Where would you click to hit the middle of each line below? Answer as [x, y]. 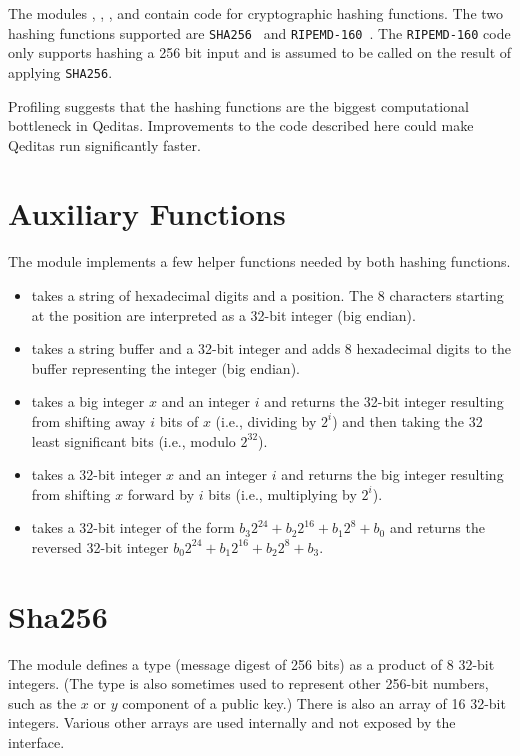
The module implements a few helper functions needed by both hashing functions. [259, 261]
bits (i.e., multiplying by [282, 493]
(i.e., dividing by [266, 420]
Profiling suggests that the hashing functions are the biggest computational [238, 105]
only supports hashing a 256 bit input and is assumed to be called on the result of [260, 52]
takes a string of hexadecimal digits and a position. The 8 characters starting [267, 295]
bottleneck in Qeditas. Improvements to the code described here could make [241, 125]
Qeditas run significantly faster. [104, 144]
